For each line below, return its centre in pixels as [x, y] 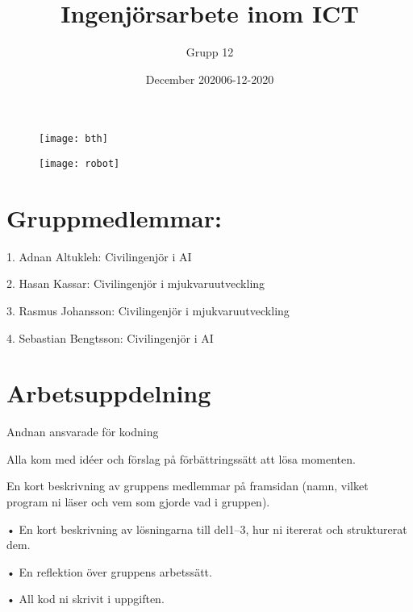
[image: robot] [79, 163]
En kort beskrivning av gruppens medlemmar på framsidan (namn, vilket [188, 486]
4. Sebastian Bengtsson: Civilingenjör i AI [110, 337]
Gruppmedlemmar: [114, 217]
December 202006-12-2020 [210, 79]
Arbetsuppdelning [109, 393]
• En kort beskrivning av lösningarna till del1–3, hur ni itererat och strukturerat [207, 529]
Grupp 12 [210, 52]
